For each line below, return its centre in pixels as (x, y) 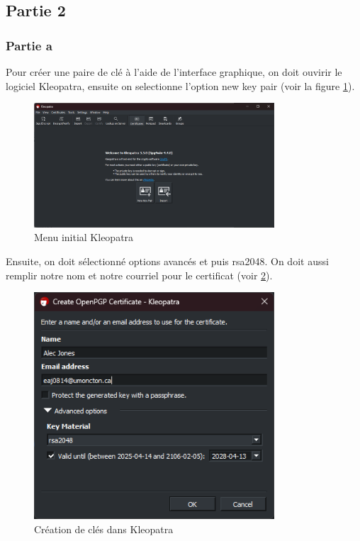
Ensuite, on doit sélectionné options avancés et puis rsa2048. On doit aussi (167, 261)
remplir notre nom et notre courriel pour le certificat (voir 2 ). (139, 275)
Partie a (29, 45)
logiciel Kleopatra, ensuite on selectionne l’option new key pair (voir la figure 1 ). (180, 85)
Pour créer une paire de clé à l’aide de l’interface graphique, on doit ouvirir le (174, 72)
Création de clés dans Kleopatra (104, 529)
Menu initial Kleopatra (84, 237)
